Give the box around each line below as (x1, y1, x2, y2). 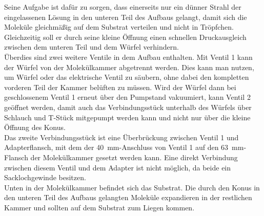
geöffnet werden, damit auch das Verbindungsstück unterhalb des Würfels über (4, 101, 252, 112)
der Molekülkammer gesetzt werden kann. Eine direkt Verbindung (30, 152, 238, 162)
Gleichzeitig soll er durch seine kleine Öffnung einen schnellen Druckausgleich (4, 31, 247, 42)
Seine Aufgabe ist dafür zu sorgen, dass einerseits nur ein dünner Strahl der (4, 2, 241, 12)
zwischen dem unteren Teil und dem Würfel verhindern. (4, 41, 179, 52)
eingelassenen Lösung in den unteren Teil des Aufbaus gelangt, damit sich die (4, 11, 247, 22)
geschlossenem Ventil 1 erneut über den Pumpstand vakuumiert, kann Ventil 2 (4, 92, 251, 102)
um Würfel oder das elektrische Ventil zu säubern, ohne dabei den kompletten (4, 72, 249, 82)
